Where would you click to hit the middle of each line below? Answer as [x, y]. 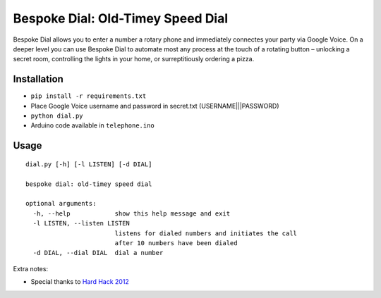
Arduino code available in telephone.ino [92, 125]
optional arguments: [61, 204]
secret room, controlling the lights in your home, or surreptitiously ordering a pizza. [134, 59]
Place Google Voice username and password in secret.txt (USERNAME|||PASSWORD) [155, 106]
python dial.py [57, 116]
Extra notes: [31, 268]
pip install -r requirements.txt [89, 96]
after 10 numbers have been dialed [176, 243]
